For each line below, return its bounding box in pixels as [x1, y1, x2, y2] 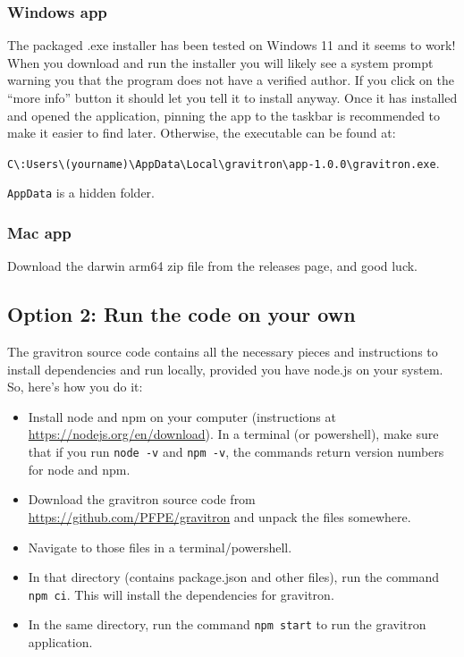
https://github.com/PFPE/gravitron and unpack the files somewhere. [28, 507, 411, 526]
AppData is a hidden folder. [7, 183, 155, 202]
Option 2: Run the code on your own [7, 300, 356, 328]
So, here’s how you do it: [7, 377, 143, 396]
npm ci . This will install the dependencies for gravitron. [28, 585, 334, 603]
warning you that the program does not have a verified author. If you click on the [7, 71, 455, 89]
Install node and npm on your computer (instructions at [28, 407, 336, 425]
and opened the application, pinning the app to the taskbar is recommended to [7, 105, 441, 124]
